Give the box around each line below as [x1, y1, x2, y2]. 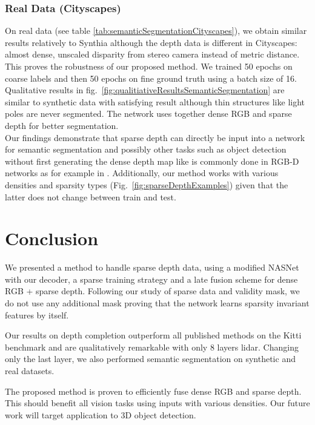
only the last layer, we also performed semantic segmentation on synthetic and [5, 352, 296, 365]
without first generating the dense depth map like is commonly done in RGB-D [5, 154, 299, 167]
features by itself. [5, 308, 69, 321]
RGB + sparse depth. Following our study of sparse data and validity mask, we [5, 285, 300, 297]
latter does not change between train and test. [5, 190, 176, 203]
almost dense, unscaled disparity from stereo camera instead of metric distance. [5, 48, 300, 61]
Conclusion [5, 226, 99, 251]
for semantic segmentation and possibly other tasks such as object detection [5, 143, 287, 156]
